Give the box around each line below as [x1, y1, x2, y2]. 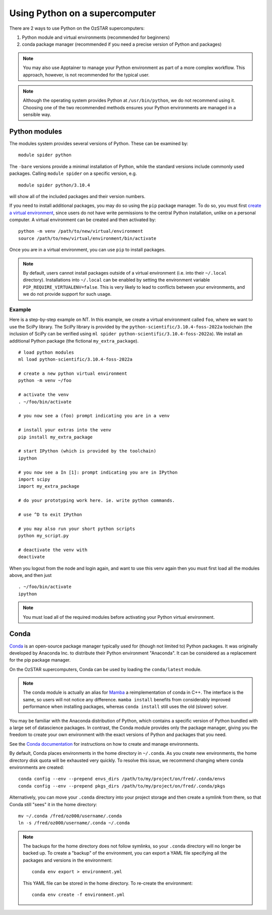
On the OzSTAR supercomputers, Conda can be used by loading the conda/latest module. [9, 666, 202, 672]
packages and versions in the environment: [23, 857, 113, 863]
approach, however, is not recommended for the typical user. [23, 72, 150, 78]
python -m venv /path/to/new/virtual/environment [18, 228, 144, 234]
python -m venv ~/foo [18, 378, 72, 383]
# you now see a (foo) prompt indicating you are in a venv [18, 413, 170, 419]
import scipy [18, 476, 50, 482]
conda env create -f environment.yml [32, 892, 125, 898]
